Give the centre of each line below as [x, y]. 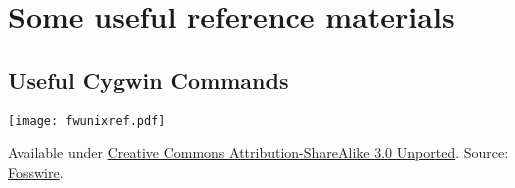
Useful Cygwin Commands [148, 79]
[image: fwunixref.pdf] [87, 120]
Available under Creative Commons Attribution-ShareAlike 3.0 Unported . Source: [258, 152]
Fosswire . [36, 171]
